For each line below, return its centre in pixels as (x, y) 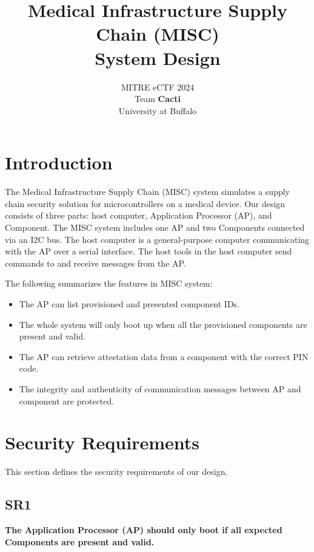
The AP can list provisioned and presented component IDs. (129, 303)
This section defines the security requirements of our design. (116, 472)
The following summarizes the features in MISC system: (109, 283)
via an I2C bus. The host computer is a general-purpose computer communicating (157, 239)
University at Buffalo (158, 110)
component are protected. (67, 400)
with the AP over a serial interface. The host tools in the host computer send (149, 251)
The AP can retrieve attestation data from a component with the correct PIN (164, 356)
